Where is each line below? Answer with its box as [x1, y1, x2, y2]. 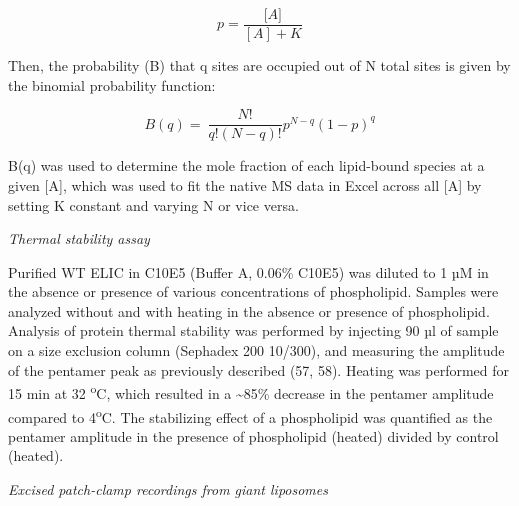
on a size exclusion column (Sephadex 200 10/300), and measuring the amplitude [8, 340, 505, 361]
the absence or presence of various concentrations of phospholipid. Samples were [8, 281, 499, 302]
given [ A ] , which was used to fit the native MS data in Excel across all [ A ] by [8, 174, 482, 195]
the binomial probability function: [8, 74, 216, 95]
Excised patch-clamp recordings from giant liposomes [8, 478, 328, 499]
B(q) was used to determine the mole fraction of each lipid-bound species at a [8, 155, 485, 176]
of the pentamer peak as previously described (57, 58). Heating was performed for [8, 359, 510, 380]
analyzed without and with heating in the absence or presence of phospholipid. [8, 300, 490, 321]
